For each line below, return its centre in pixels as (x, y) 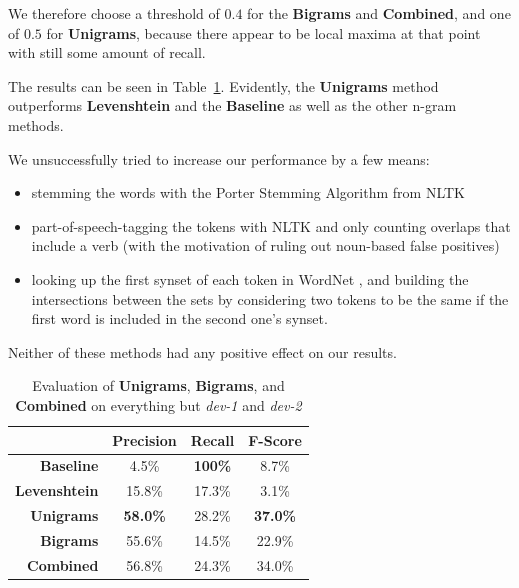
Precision (144, 439)
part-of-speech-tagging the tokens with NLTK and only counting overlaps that (271, 225)
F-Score (275, 439)
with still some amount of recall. (107, 52)
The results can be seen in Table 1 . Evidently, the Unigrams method (223, 85)
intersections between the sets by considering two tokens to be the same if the (270, 298)
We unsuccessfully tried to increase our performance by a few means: (219, 158)
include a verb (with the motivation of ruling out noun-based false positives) (265, 245)
